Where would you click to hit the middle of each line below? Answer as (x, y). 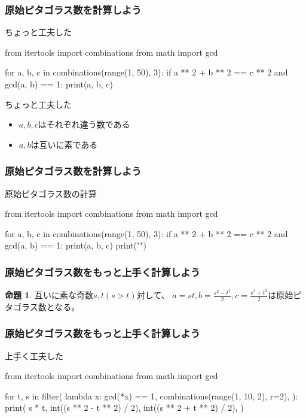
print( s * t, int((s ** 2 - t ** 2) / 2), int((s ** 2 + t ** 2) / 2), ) (124, 408)
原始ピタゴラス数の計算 (51, 193)
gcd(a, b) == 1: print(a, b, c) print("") (76, 245)
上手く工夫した (34, 355)
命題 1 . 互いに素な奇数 (49, 295)
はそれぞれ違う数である (84, 124)
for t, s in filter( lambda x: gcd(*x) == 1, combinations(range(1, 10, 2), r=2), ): (152, 396)
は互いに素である (64, 144)
